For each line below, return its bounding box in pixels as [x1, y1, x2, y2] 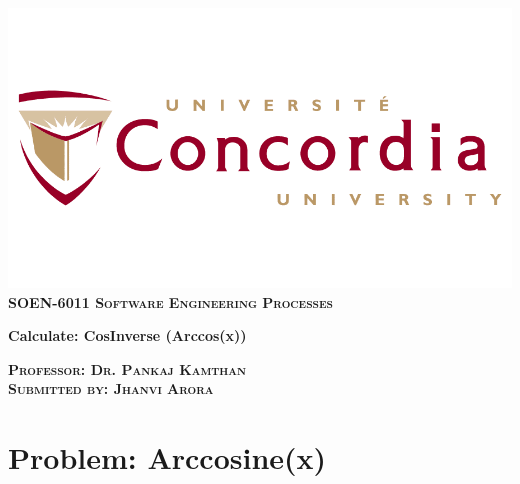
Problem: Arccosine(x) [8, 437, 327, 478]
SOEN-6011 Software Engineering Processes [8, 291, 333, 312]
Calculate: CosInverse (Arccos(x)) [8, 325, 247, 346]
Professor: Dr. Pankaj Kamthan [8, 358, 247, 379]
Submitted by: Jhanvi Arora [8, 378, 214, 399]
